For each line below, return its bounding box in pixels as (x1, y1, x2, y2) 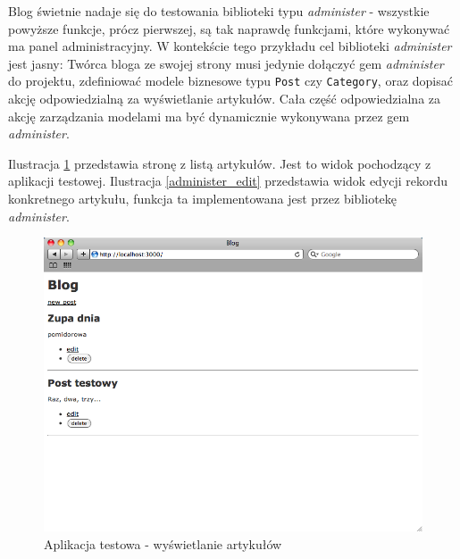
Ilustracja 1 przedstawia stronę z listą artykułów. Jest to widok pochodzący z (8, 154, 431, 172)
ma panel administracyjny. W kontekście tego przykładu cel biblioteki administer (8, 37, 452, 55)
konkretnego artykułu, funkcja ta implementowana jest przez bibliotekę (8, 189, 397, 207)
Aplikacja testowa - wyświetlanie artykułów (44, 534, 282, 553)
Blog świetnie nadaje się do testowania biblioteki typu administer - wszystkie (8, 2, 430, 20)
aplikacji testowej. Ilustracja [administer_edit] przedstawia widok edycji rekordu (8, 171, 448, 190)
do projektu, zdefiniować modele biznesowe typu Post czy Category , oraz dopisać (8, 71, 453, 90)
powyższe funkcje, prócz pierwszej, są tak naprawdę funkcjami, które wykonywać (8, 19, 450, 38)
